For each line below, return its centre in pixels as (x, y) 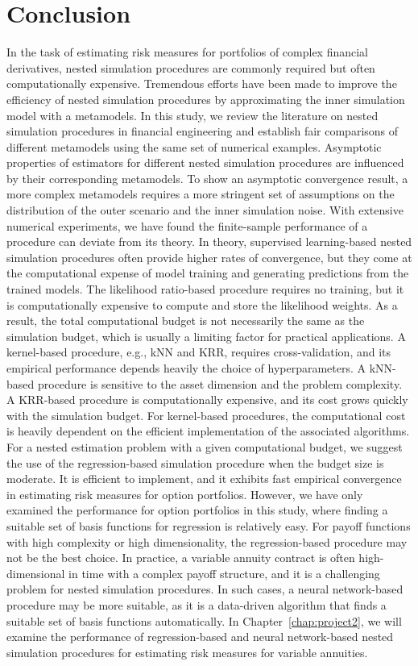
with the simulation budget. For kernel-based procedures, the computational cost (206, 415)
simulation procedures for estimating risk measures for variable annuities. (187, 652)
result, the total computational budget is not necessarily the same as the (186, 321)
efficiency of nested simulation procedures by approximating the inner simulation (206, 99)
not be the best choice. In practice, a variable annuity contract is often (181, 558)
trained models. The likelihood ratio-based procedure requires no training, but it (205, 289)
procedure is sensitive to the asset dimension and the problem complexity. (220, 383)
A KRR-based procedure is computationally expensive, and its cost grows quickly (207, 400)
